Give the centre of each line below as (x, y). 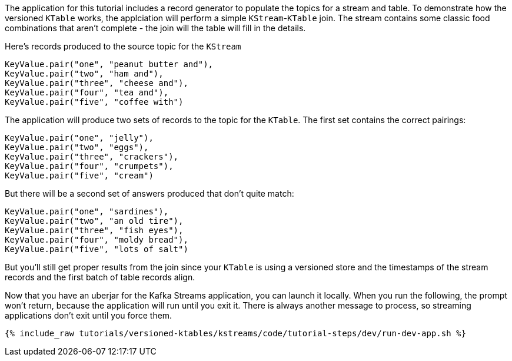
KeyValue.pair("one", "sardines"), (87, 211)
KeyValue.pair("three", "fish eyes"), (94, 230)
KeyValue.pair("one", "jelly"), (79, 138)
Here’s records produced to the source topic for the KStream (123, 46)
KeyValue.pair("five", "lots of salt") (97, 249)
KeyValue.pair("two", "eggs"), (77, 147)
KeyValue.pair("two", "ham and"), (84, 74)
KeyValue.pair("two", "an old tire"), (94, 221)
